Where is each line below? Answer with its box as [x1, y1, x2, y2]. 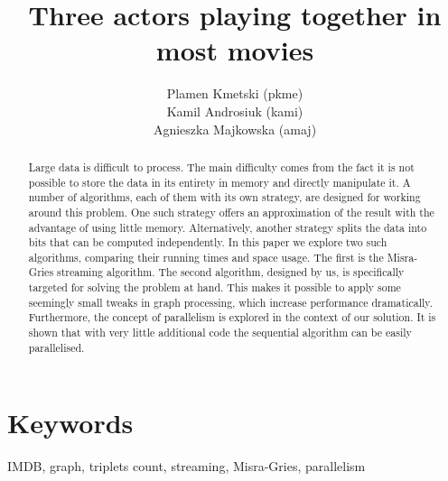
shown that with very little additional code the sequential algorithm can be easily [28, 325, 412, 340]
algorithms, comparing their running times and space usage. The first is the [28, 249, 384, 264]
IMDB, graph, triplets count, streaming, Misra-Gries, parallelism [7, 457, 366, 476]
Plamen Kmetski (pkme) [166, 84, 303, 103]
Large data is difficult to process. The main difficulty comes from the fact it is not [28, 159, 415, 174]
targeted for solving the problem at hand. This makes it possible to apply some [28, 280, 401, 295]
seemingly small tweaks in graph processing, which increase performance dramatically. [28, 294, 433, 310]
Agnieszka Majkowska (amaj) [153, 119, 317, 138]
